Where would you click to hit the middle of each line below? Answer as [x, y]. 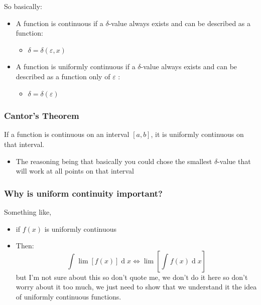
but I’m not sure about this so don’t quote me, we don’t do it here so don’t [132, 277]
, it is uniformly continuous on [197, 134]
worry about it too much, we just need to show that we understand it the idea [136, 287]
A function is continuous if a [59, 23]
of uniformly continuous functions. [69, 296]
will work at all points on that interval [75, 171]
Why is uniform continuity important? [83, 193]
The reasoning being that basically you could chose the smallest [114, 161]
